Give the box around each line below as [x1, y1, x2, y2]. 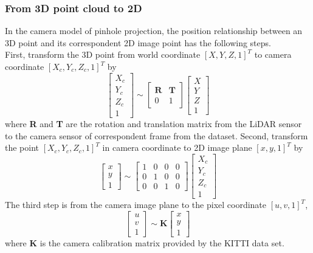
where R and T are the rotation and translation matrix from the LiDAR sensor [5, 117, 302, 130]
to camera [254, 48, 292, 61]
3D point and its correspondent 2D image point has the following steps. [5, 36, 271, 49]
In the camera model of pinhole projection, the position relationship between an [5, 24, 303, 37]
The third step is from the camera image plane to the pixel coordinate [5, 198, 267, 211]
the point [5, 141, 40, 154]
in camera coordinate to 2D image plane [102, 141, 252, 154]
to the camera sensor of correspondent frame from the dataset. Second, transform [5, 129, 308, 142]
